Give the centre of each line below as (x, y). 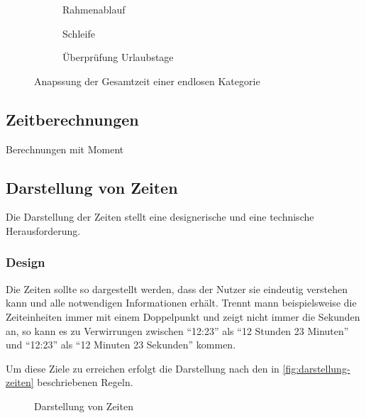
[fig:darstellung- (316, 368)
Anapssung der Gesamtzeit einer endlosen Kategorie (147, 81)
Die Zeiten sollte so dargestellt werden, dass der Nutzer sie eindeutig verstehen (177, 288)
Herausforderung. (43, 230)
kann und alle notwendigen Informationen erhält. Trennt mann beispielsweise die (181, 303)
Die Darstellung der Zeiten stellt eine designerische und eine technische (160, 217)
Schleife (79, 33)
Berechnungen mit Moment (65, 149)
